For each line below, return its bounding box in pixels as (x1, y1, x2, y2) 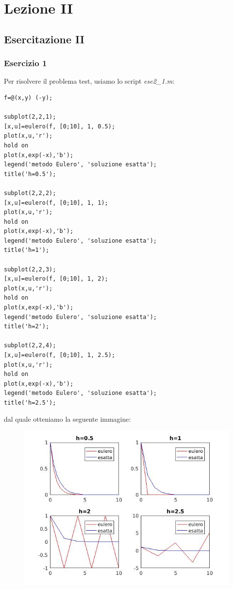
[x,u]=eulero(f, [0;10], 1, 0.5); (4, 123, 116, 130)
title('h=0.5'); (4, 170, 56, 178)
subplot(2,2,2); (4, 189, 56, 196)
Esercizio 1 (4, 57, 47, 69)
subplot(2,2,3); (4, 266, 56, 273)
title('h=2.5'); (4, 399, 56, 406)
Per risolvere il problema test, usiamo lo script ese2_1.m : (4, 76, 175, 86)
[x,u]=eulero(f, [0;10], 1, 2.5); (4, 352, 116, 358)
